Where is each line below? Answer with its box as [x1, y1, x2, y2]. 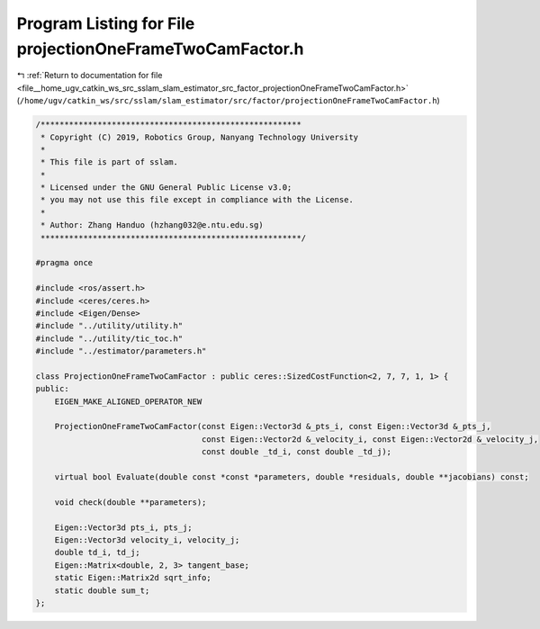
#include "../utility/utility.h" [35, 320, 184, 331]
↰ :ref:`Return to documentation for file [16, 70, 163, 81]
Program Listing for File [16, 13, 195, 33]
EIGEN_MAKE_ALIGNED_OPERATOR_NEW [54, 396, 202, 407]
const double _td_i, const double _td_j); [201, 446, 391, 457]
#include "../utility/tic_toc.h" [35, 333, 184, 344]
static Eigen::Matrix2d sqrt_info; [54, 572, 211, 583]
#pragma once [35, 257, 94, 268]
